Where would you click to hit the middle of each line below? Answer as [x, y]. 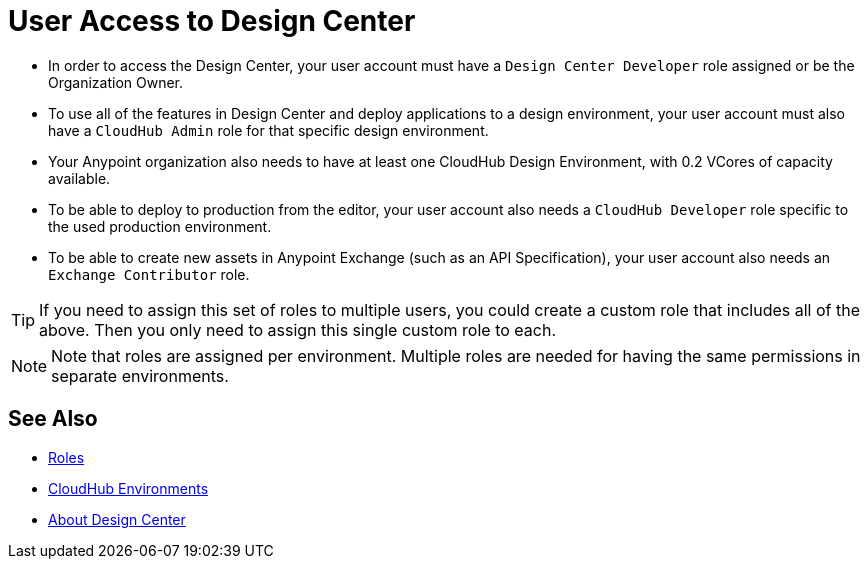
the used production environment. [160, 226]
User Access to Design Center [212, 21]
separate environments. [140, 375]
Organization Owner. [116, 82]
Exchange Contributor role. [149, 274]
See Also [53, 419]
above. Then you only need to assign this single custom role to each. [298, 329]
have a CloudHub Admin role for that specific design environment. [268, 130]
